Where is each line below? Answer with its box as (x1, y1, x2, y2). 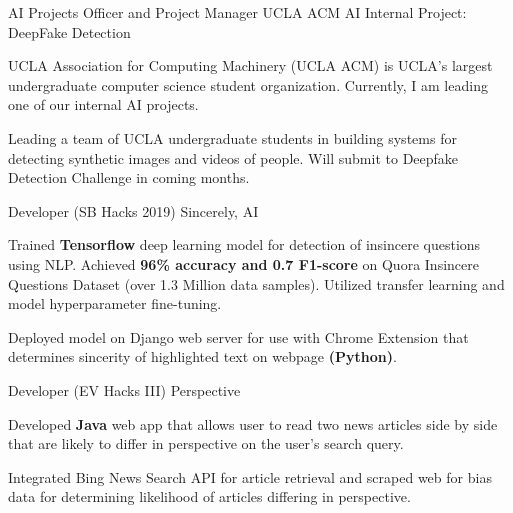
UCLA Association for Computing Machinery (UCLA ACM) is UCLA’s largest (8, 55, 493, 76)
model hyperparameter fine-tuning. (8, 293, 222, 314)
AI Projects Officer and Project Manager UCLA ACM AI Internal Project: (8, 2, 467, 22)
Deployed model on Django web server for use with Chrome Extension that (8, 326, 469, 347)
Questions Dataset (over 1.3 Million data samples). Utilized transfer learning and (8, 273, 505, 294)
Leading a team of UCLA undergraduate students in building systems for (8, 127, 457, 148)
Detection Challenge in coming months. (8, 167, 250, 188)
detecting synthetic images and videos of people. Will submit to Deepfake (8, 147, 459, 168)
